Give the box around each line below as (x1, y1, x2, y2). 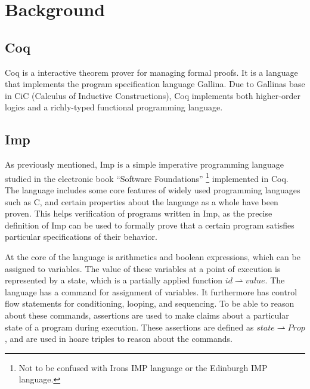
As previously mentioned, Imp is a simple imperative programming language (5, 158, 284, 171)
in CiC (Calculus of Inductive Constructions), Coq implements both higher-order (5, 89, 300, 101)
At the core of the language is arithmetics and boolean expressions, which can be (5, 250, 300, 263)
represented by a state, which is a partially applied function (5, 274, 223, 286)
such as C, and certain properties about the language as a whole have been (5, 195, 278, 208)
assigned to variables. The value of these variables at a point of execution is (5, 262, 281, 274)
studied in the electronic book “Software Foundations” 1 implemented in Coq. (5, 170, 289, 184)
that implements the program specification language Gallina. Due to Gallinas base (5, 78, 305, 90)
